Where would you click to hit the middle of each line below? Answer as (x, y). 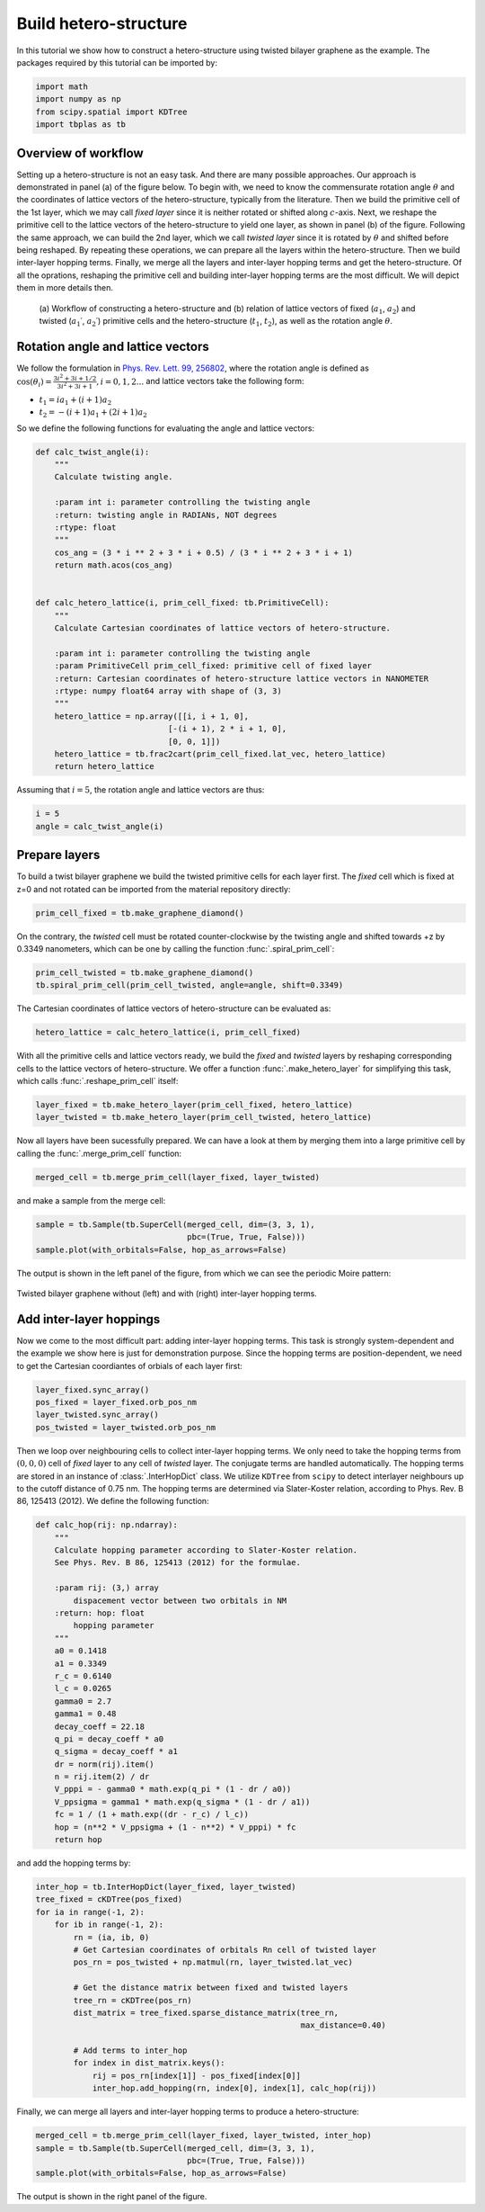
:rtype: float (85, 527)
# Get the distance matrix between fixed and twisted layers (211, 1988)
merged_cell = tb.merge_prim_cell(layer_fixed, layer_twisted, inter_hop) (204, 2136)
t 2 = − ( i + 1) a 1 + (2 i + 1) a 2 (93, 413)
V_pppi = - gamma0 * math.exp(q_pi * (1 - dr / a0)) (173, 1789)
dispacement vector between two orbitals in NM (180, 1600)
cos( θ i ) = (35, 382)
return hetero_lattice (104, 766)
